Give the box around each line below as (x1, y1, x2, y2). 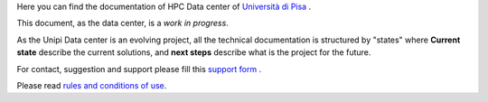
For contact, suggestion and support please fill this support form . (16, 63, 262, 74)
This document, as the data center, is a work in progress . (16, 18, 230, 29)
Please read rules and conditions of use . (16, 79, 167, 90)
